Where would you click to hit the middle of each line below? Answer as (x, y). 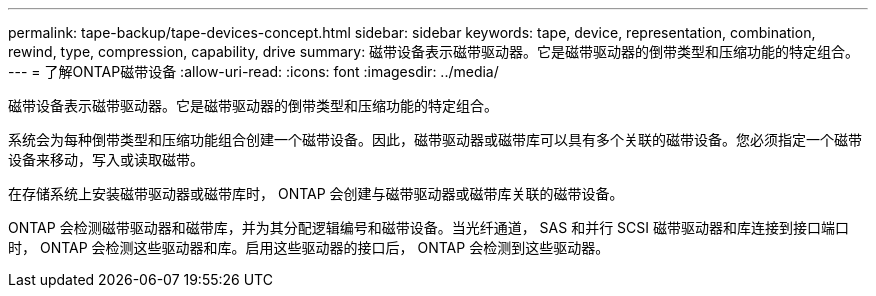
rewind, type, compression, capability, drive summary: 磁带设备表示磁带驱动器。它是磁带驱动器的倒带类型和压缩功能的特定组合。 (434, 51)
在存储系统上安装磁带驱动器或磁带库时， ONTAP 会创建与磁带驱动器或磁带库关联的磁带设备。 (316, 193)
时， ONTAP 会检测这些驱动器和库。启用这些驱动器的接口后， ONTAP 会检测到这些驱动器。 (309, 247)
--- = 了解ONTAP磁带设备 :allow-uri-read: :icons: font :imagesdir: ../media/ (253, 71)
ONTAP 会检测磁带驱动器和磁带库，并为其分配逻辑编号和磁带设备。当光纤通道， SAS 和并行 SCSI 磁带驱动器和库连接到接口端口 (428, 227)
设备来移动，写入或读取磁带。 (106, 159)
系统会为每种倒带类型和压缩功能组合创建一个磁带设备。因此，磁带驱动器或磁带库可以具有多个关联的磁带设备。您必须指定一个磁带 (435, 139)
